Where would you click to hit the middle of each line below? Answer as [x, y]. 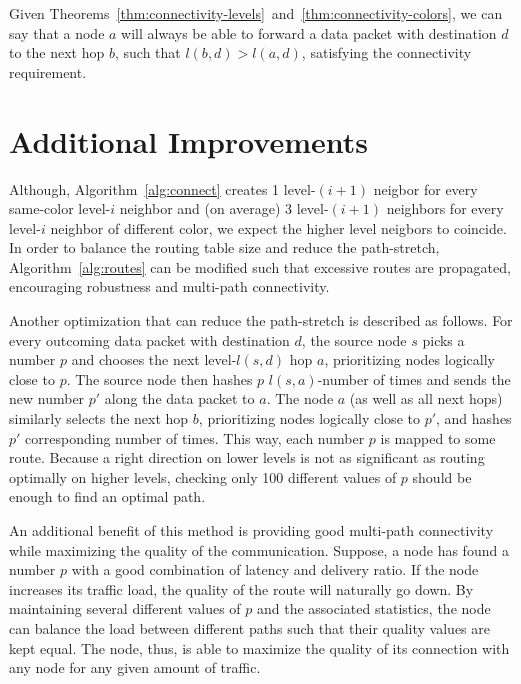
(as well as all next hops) [426, 398]
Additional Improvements [188, 140]
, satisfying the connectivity [386, 52]
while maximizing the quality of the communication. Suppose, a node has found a [259, 549]
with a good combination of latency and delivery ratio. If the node [275, 569]
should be [442, 476]
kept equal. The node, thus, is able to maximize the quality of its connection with [259, 647]
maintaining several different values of [125, 608]
